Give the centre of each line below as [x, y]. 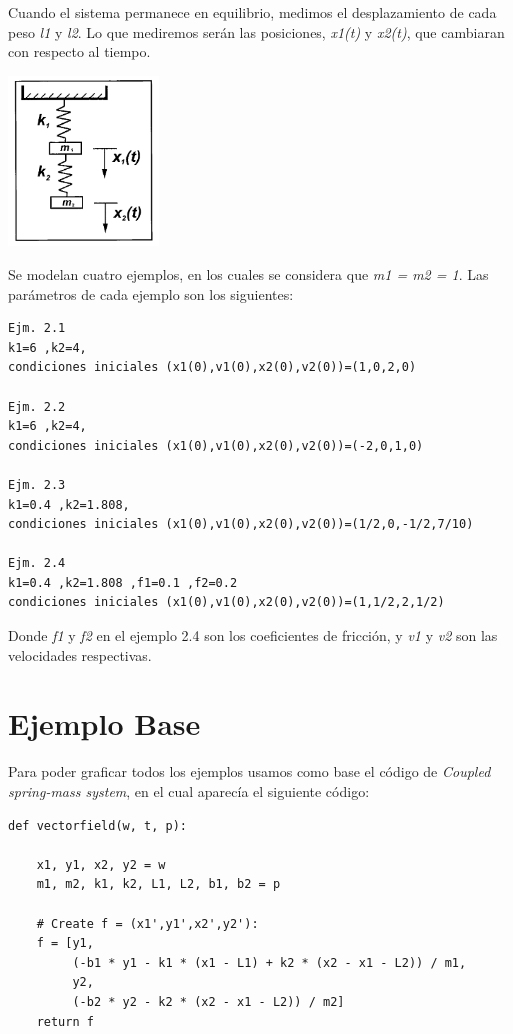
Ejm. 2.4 [37, 563]
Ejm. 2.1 [37, 328]
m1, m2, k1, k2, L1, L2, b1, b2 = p [158, 884]
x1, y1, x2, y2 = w [101, 864]
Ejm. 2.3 [37, 484]
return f [65, 1021]
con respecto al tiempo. [79, 51]
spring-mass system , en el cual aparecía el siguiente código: [189, 790]
